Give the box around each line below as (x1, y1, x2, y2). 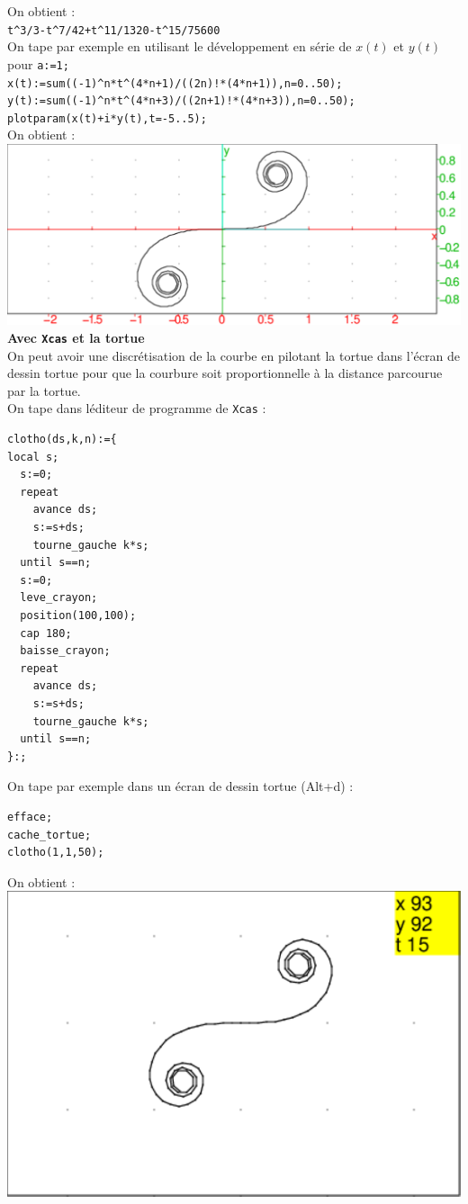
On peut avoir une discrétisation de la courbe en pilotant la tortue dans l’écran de (7, 346, 460, 364)
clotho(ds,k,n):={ (7, 433, 117, 446)
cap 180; (20, 626, 72, 640)
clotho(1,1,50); (7, 846, 104, 859)
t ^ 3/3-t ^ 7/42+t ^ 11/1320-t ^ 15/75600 (7, 23, 220, 37)
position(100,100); (20, 608, 137, 622)
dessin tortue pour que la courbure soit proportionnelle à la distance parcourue (7, 364, 443, 382)
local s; (7, 450, 59, 463)
